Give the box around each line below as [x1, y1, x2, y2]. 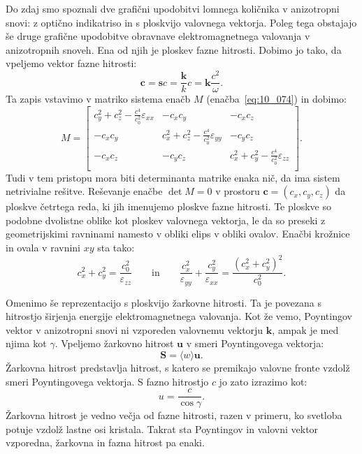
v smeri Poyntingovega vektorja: [186, 336, 324, 351]
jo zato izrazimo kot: [219, 374, 307, 388]
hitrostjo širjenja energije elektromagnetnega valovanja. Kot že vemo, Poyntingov [6, 309, 352, 323]
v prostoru [215, 184, 260, 198]
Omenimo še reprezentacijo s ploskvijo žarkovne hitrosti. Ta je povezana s [6, 295, 322, 309]
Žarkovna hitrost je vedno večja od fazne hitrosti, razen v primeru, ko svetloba [6, 408, 342, 423]
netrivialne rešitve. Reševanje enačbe [6, 184, 163, 198]
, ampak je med [272, 322, 339, 337]
